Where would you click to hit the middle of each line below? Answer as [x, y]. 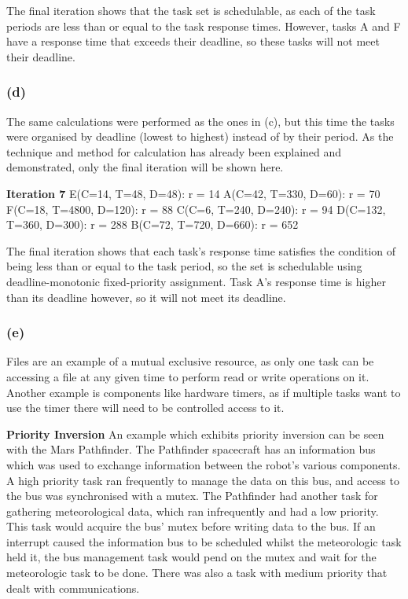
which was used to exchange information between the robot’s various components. [204, 464]
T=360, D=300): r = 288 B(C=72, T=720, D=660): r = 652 [153, 224]
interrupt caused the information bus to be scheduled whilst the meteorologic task [204, 541]
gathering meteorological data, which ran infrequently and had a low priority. [193, 511]
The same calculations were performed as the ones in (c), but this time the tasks [200, 121]
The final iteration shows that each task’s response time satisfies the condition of [201, 250]
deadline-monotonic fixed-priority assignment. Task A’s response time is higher [196, 281]
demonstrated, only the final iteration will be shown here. [145, 167]
